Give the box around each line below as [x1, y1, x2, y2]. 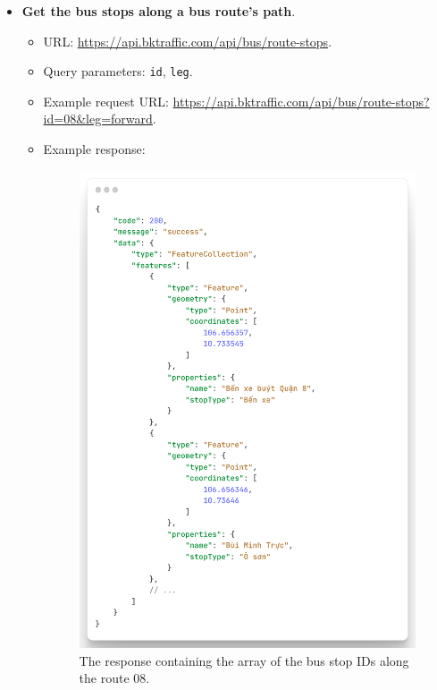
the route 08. [79, 669, 150, 687]
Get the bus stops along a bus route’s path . [21, 2, 296, 20]
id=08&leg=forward [43, 109, 153, 128]
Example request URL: [43, 91, 169, 110]
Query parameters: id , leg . [43, 62, 193, 81]
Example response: [43, 140, 146, 158]
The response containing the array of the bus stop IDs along [79, 651, 409, 669]
